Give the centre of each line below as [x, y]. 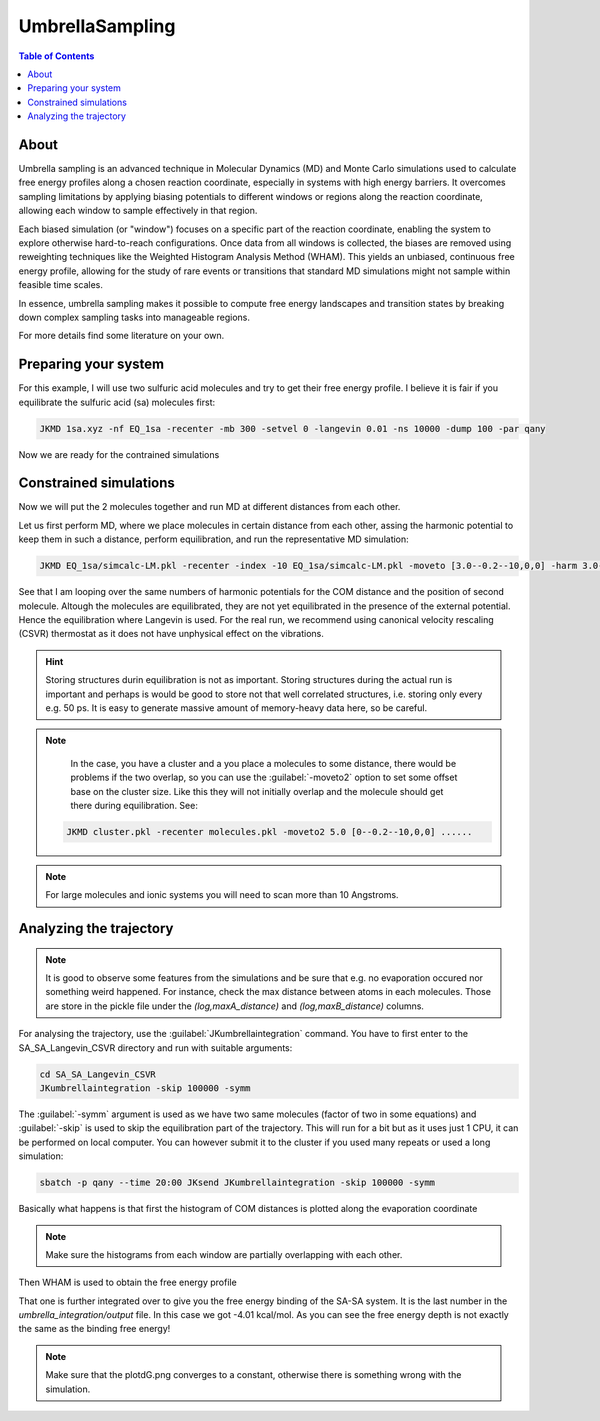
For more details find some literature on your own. [121, 336]
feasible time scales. [61, 285]
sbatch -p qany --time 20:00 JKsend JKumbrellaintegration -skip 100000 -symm [237, 1183]
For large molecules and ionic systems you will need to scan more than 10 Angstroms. [222, 895]
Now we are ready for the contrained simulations [119, 454]
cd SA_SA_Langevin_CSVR [98, 1074]
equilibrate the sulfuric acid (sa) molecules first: [117, 402]
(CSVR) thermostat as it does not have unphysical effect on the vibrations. [171, 634]
